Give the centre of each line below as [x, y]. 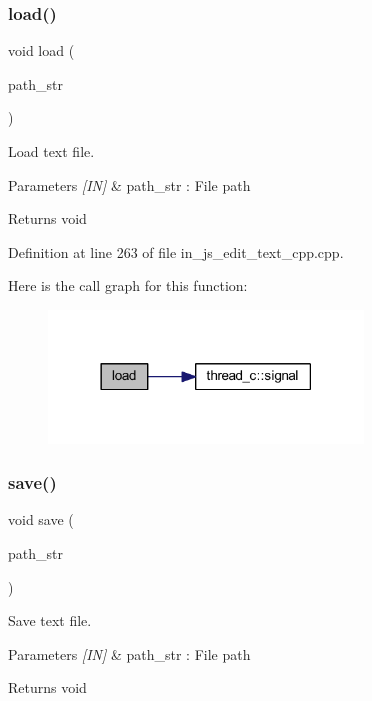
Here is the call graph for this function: [128, 285]
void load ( [41, 50]
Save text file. [50, 620]
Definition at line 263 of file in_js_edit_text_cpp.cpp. [176, 251]
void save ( [41, 519]
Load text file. [51, 151]
